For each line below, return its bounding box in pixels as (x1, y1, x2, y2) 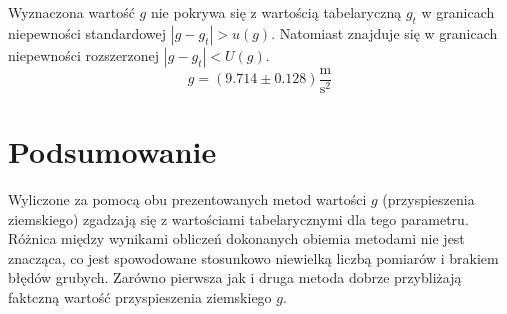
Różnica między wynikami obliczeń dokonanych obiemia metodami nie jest (8, 228, 465, 249)
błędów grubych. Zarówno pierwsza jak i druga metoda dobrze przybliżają (8, 267, 462, 288)
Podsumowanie (8, 131, 217, 172)
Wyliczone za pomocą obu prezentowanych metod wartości (8, 188, 367, 209)
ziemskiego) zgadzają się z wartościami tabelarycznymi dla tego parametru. (8, 208, 469, 229)
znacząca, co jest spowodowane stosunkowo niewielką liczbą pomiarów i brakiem (8, 247, 499, 268)
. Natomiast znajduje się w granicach (271, 22, 498, 43)
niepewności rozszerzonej (8, 44, 160, 65)
